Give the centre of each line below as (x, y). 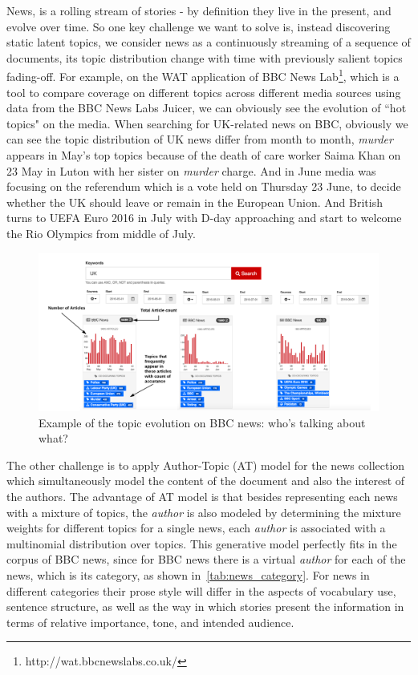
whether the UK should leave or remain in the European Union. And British (195, 202)
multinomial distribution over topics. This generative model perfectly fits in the (202, 543)
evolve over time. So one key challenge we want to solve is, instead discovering (199, 26)
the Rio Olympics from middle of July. (101, 233)
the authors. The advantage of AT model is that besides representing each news (202, 497)
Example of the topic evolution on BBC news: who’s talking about (202, 422)
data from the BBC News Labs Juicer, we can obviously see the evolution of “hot (207, 108)
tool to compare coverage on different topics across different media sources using (204, 92)
